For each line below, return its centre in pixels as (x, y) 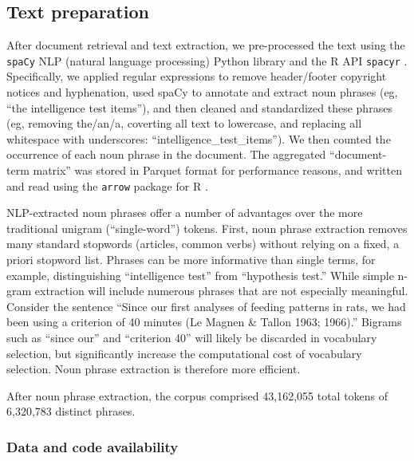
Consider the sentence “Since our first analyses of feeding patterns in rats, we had (206, 306)
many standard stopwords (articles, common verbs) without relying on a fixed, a (203, 244)
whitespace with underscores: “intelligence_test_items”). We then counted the (199, 138)
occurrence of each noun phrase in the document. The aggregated (166, 154)
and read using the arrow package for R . (107, 185)
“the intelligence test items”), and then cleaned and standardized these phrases (199, 107)
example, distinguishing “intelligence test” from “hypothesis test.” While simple (200, 275)
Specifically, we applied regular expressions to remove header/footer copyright (197, 76)
